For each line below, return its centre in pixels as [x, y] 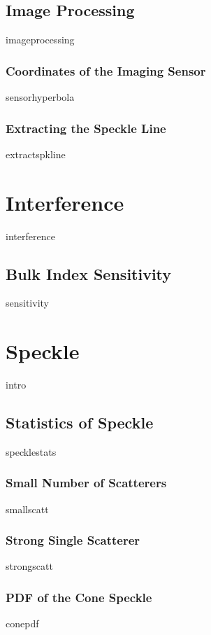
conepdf [22, 623]
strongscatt [29, 566]
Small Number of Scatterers [86, 483]
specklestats [31, 451]
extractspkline [36, 154]
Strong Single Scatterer [73, 540]
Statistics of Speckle [80, 423]
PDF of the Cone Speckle [79, 597]
